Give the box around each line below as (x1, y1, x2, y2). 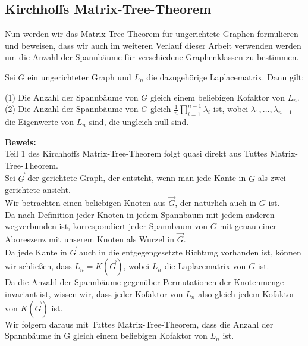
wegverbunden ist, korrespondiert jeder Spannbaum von (5, 220, 208, 232)
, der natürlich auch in (175, 196, 257, 208)
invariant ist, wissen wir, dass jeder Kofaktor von (5, 287, 183, 300)
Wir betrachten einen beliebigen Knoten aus (5, 196, 166, 208)
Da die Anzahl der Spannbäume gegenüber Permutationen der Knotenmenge (5, 276, 284, 288)
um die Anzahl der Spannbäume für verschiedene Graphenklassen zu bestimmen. (5, 51, 299, 63)
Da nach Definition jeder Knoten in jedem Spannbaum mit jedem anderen (5, 208, 275, 220)
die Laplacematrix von (164, 260, 246, 272)
